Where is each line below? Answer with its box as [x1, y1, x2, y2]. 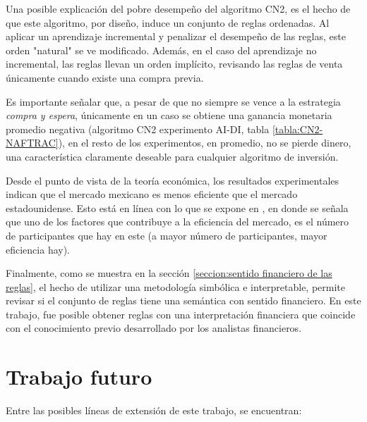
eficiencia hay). [6, 242, 70, 256]
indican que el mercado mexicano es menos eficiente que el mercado [6, 187, 298, 201]
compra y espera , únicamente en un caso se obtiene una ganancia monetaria [6, 108, 332, 123]
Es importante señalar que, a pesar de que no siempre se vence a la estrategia [6, 94, 341, 108]
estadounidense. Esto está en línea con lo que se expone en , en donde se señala [6, 200, 349, 215]
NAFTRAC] [6, 135, 59, 150]
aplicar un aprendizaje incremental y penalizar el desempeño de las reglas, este [6, 29, 346, 44]
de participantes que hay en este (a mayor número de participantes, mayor [6, 228, 327, 242]
